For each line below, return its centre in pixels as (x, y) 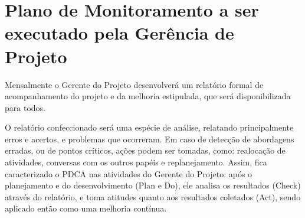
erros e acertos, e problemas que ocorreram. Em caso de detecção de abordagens (150, 139)
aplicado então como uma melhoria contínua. (86, 208)
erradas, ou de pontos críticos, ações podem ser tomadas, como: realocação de (145, 150)
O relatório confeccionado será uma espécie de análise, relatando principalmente (149, 127)
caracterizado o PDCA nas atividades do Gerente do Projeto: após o (129, 173)
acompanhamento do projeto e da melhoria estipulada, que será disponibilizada (148, 96)
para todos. (25, 107)
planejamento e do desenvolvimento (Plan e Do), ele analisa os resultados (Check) (153, 185)
